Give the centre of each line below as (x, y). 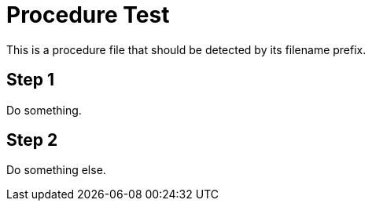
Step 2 (32, 140)
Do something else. (56, 170)
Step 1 (31, 80)
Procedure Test (88, 15)
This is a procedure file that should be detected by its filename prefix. (186, 49)
